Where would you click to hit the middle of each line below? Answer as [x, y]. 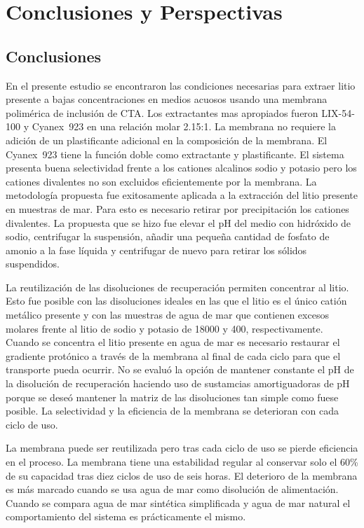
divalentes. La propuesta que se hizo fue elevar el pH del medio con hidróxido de [178, 222]
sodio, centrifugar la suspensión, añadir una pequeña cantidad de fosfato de [168, 236]
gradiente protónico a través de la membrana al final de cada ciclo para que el [173, 355]
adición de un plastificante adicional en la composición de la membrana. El [167, 140]
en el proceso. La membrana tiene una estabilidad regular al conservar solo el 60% [182, 462]
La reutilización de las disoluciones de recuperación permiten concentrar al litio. [177, 287]
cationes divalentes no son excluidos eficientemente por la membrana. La [161, 181]
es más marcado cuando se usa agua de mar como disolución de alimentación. [172, 489]
